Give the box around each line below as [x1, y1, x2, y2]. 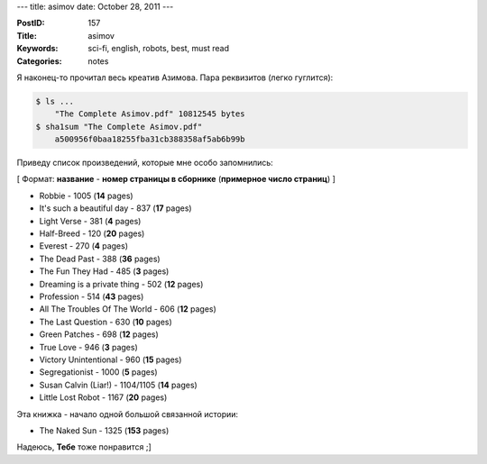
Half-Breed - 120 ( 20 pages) [39, 228, 145, 239]
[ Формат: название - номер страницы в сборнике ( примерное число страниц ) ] [16, 174, 335, 185]
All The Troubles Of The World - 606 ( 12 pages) [39, 304, 216, 314]
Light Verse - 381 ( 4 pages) [39, 215, 142, 226]
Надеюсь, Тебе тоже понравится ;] [16, 441, 152, 452]
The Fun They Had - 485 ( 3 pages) [39, 266, 170, 277]
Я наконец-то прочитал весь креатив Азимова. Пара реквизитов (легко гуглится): [16, 72, 334, 83]
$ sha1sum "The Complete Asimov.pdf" [35, 122, 203, 132]
